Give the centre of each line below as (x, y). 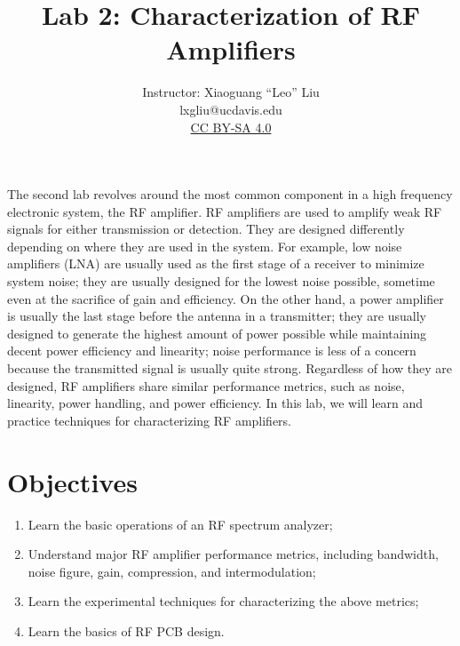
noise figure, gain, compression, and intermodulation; (172, 571)
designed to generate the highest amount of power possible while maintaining (217, 333)
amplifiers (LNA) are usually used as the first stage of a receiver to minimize (216, 263)
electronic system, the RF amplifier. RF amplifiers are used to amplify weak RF (225, 211)
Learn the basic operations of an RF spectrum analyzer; (180, 524)
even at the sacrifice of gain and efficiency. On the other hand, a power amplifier (226, 298)
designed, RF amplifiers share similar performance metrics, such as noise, (206, 385)
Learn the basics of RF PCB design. (126, 630)
